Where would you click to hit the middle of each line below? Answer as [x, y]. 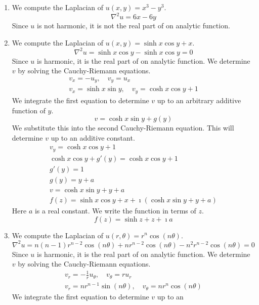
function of [29, 110]
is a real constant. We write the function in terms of [115, 210]
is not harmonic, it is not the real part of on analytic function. [134, 26]
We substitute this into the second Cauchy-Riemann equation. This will [123, 128]
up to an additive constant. [93, 137]
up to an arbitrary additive [199, 100]
